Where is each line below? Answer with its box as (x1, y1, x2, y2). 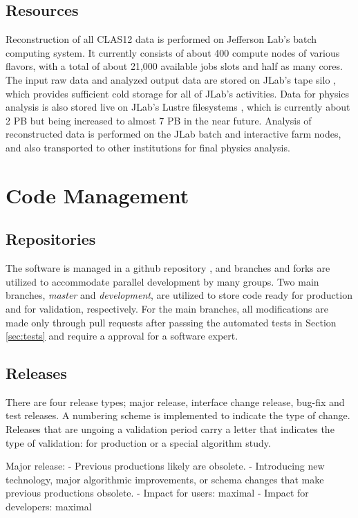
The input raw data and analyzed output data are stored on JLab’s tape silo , (6, 72, 336, 86)
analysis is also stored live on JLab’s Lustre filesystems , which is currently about (6, 100, 350, 114)
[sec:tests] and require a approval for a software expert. (6, 329, 238, 343)
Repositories (6, 228, 96, 250)
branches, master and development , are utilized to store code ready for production (6, 288, 352, 302)
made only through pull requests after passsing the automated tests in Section (6, 315, 337, 329)
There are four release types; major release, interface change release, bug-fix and (6, 394, 345, 409)
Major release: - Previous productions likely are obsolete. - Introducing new (6, 459, 325, 473)
